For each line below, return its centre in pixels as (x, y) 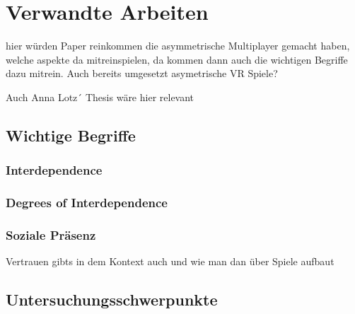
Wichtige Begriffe (71, 135)
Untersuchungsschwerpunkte (112, 300)
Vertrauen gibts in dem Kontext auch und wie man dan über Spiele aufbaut (170, 261)
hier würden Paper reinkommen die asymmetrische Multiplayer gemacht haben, (178, 46)
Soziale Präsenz (51, 234)
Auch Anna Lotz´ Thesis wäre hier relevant (100, 97)
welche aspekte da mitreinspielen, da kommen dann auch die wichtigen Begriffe (177, 59)
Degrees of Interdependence (87, 203)
